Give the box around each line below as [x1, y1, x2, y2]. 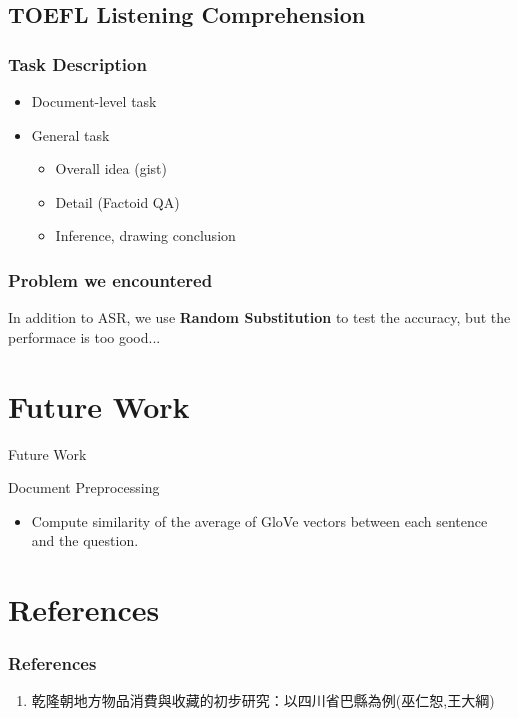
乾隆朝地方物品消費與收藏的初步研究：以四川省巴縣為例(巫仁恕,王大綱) [31, 690, 495, 711]
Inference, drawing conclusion [55, 225, 236, 246]
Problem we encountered [8, 267, 213, 292]
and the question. [31, 530, 139, 551]
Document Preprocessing [8, 477, 160, 498]
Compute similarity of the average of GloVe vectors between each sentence [31, 510, 488, 531]
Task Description [8, 51, 147, 76]
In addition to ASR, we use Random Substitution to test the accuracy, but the [8, 307, 511, 328]
